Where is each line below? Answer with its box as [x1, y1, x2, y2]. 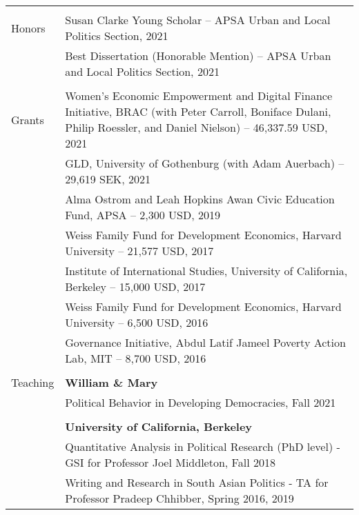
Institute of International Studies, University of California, [65, 263, 348, 279]
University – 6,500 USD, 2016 [65, 314, 208, 330]
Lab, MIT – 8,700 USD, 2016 [65, 350, 206, 366]
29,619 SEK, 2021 [65, 171, 151, 187]
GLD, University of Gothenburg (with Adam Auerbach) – [65, 155, 345, 171]
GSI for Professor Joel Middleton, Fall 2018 [65, 454, 275, 470]
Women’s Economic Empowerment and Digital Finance [65, 88, 333, 103]
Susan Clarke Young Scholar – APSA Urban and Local [65, 12, 331, 28]
